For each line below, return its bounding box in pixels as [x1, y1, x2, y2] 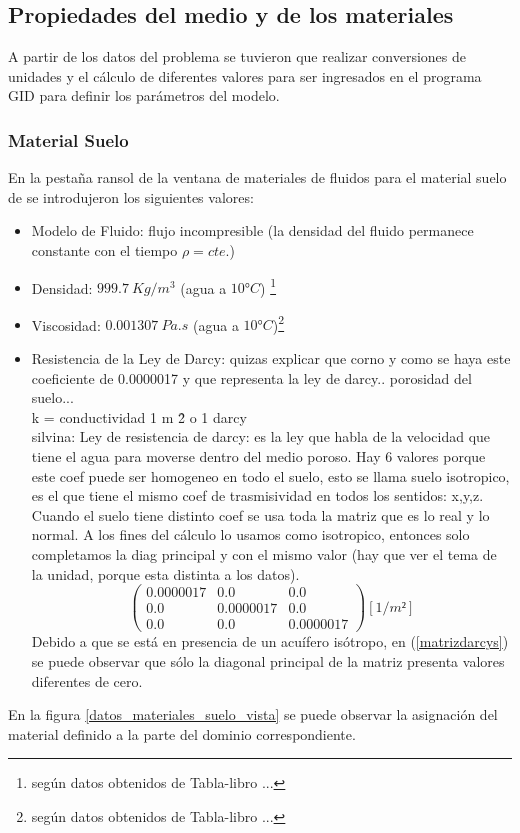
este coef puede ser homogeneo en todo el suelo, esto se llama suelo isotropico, [31, 465, 510, 486]
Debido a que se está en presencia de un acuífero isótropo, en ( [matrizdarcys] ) [31, 631, 509, 652]
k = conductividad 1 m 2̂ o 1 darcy [31, 406, 247, 427]
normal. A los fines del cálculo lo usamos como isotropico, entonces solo [31, 524, 470, 545]
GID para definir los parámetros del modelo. [8, 85, 280, 106]
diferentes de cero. [31, 670, 143, 691]
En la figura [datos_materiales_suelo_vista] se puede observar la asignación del [8, 704, 498, 725]
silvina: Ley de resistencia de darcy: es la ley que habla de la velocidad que [31, 426, 491, 447]
